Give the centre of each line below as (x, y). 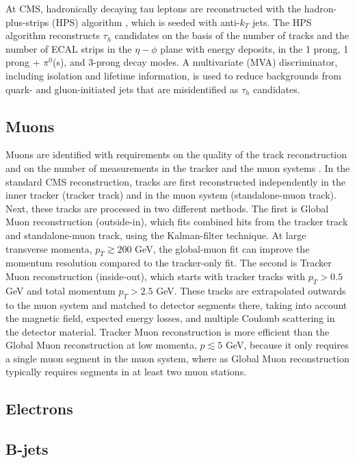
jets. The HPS (282, 22)
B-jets (27, 449)
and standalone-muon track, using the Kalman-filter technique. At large (156, 235)
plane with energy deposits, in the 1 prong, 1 (254, 48)
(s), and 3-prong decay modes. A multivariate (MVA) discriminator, (195, 62)
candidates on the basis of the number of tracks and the (232, 35)
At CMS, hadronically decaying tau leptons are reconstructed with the (153, 8)
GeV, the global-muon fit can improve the (222, 248)
